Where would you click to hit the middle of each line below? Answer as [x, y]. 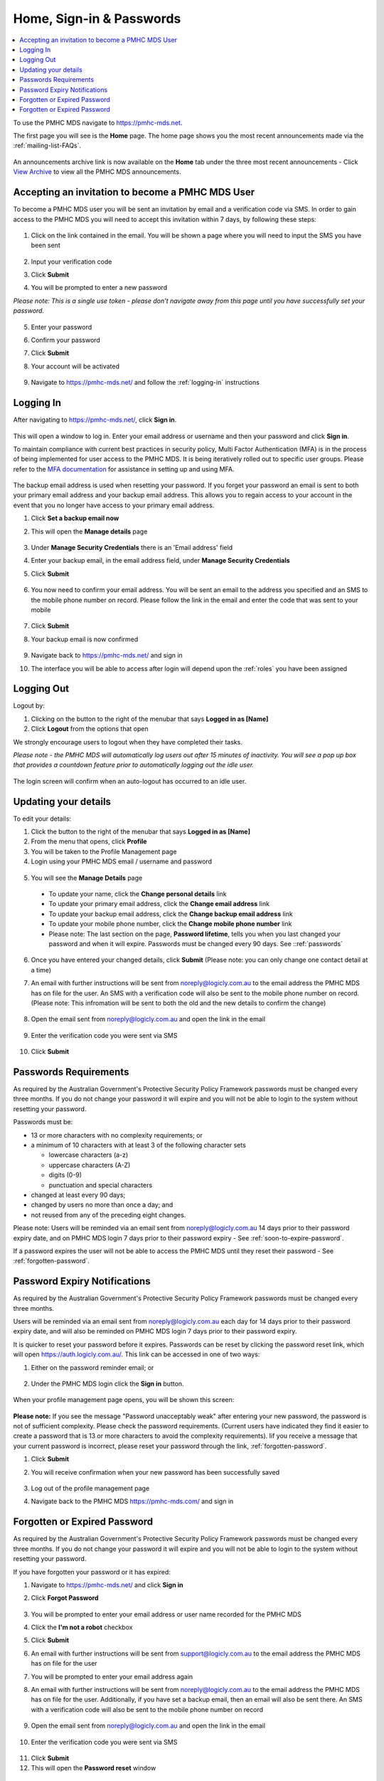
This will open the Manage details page [89, 531]
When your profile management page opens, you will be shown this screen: [124, 1400]
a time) [41, 970]
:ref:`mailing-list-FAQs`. [47, 145]
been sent [46, 245]
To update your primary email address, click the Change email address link [159, 904]
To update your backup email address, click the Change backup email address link [171, 914]
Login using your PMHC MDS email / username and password [122, 861]
